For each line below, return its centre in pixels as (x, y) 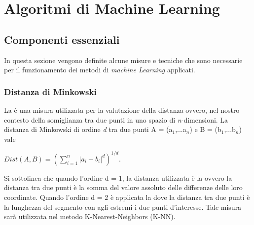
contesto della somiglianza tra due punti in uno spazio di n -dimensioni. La (116, 119)
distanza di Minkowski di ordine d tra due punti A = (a (88, 129)
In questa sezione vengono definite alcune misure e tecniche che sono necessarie (123, 60)
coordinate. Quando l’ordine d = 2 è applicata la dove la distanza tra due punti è (127, 197)
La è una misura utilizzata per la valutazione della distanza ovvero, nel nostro (122, 110)
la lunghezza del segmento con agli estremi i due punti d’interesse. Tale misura (123, 207)
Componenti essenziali (62, 39)
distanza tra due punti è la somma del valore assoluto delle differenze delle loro (123, 187)
